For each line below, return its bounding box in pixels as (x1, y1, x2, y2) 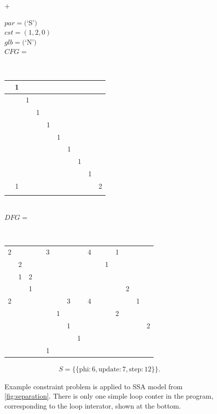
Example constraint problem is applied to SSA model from (4, 381, 183, 391)
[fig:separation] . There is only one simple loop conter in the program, (4, 391, 214, 401)
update (98, 365, 119, 373)
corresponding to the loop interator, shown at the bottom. (4, 400, 181, 411)
